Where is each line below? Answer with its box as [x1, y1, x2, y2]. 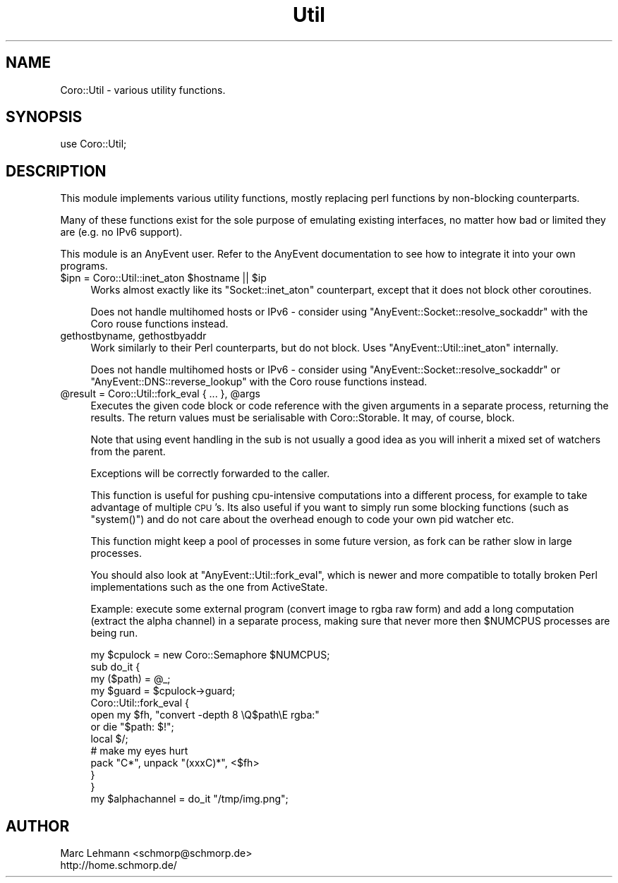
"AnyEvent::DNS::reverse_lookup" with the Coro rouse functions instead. [90, 376, 428, 388]
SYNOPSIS [6, 108, 83, 126]
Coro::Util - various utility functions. [60, 83, 226, 96]
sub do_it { [90, 661, 140, 673]
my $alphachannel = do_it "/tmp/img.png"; [90, 793, 289, 805]
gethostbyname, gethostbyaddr [60, 330, 207, 342]
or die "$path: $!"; [90, 721, 174, 733]
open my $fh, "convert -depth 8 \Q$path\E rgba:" [90, 709, 320, 721]
